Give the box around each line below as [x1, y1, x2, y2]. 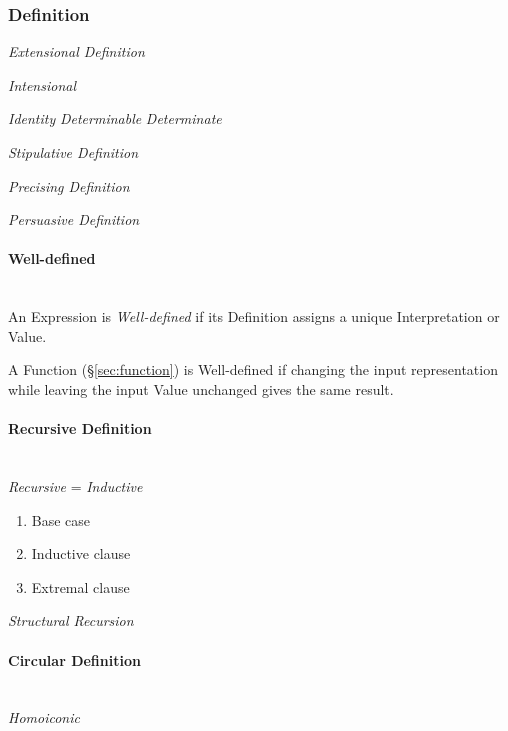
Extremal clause [31, 576, 130, 597]
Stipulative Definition [8, 142, 139, 162]
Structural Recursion [8, 610, 134, 631]
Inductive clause [31, 543, 131, 564]
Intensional [8, 74, 77, 95]
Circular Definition [8, 649, 141, 670]
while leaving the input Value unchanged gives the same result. [8, 378, 394, 399]
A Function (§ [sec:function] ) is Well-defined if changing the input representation [8, 359, 498, 380]
